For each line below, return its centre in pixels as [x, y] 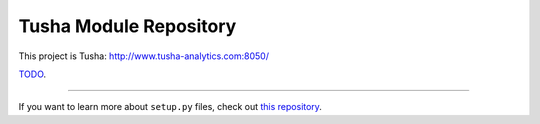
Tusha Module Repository [127, 26]
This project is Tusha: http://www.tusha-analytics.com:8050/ [144, 56]
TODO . [32, 74]
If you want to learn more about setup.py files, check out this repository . [170, 107]
